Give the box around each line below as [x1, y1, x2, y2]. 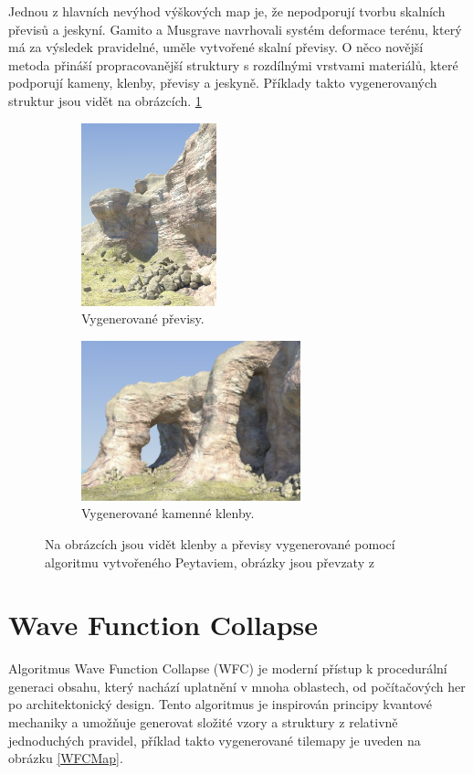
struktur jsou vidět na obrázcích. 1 [8, 90, 202, 110]
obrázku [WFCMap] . [8, 748, 123, 768]
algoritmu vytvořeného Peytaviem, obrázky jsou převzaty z [45, 552, 374, 571]
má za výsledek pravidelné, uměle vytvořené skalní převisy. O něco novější [8, 37, 424, 57]
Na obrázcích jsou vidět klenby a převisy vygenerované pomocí [45, 534, 395, 553]
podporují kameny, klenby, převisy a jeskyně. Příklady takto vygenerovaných [8, 73, 437, 92]
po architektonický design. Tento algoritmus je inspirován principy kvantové [8, 694, 432, 714]
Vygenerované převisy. [81, 309, 205, 328]
